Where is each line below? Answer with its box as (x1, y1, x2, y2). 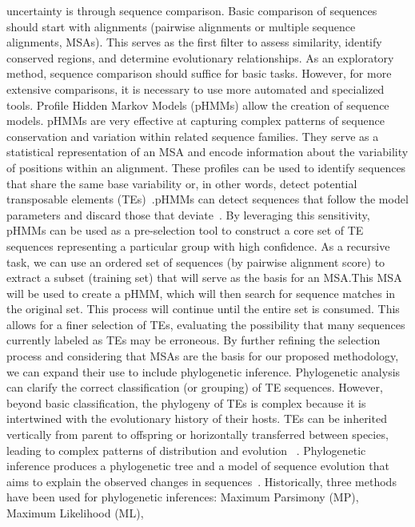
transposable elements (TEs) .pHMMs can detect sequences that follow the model (6, 191, 409, 207)
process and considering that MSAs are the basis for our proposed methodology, (6, 348, 399, 364)
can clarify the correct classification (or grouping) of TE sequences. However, (6, 379, 383, 396)
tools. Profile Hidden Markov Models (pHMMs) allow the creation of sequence (6, 96, 389, 113)
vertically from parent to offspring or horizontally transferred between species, (6, 426, 389, 443)
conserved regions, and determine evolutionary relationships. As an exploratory (6, 49, 394, 66)
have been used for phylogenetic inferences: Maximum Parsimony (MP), (6, 489, 359, 505)
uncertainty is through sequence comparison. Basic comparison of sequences (6, 2, 377, 18)
